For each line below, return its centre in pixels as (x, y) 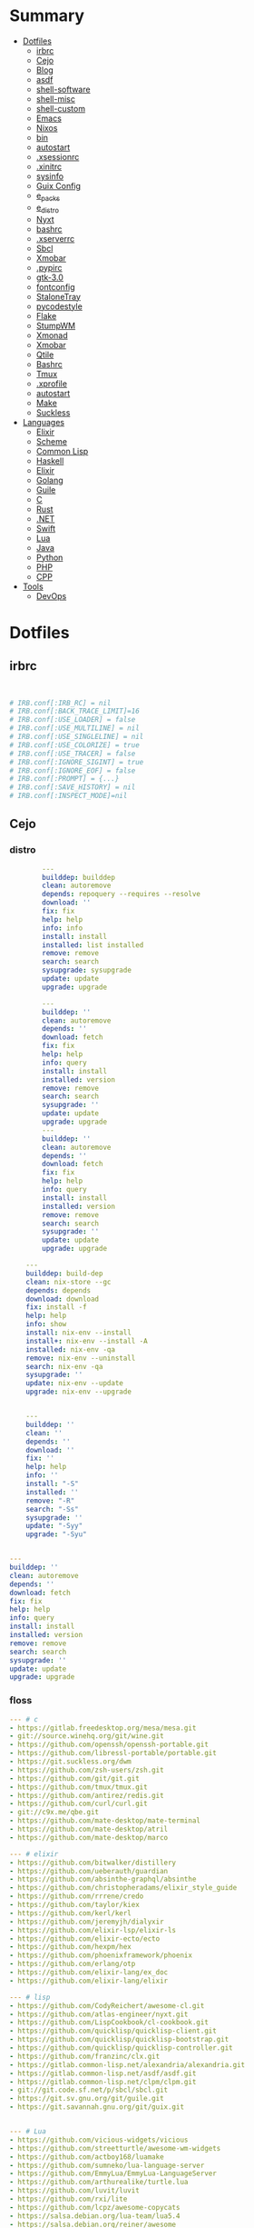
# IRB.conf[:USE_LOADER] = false (73, 720)
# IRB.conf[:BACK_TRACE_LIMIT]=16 (75, 711)
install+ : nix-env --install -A (87, 1341)
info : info (63, 928)
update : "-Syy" (54, 1526)
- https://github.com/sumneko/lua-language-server (107, 2165)
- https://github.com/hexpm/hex (70, 1947)
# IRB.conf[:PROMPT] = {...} (64, 779)
